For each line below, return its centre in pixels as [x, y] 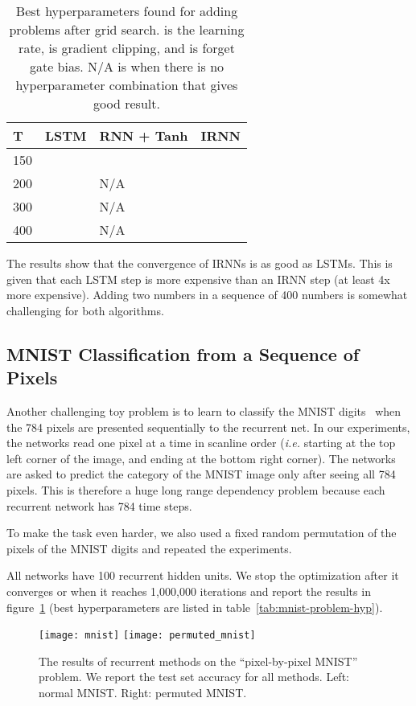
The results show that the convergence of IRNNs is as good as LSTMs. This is [200, 263]
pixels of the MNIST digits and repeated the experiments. [149, 548]
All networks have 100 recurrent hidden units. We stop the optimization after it [203, 575]
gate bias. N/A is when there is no [127, 66]
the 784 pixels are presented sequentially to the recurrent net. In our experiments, [208, 427]
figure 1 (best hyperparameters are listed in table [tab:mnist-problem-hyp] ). [195, 607]
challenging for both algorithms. [85, 310]
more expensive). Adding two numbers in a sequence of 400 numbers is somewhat [207, 295]
